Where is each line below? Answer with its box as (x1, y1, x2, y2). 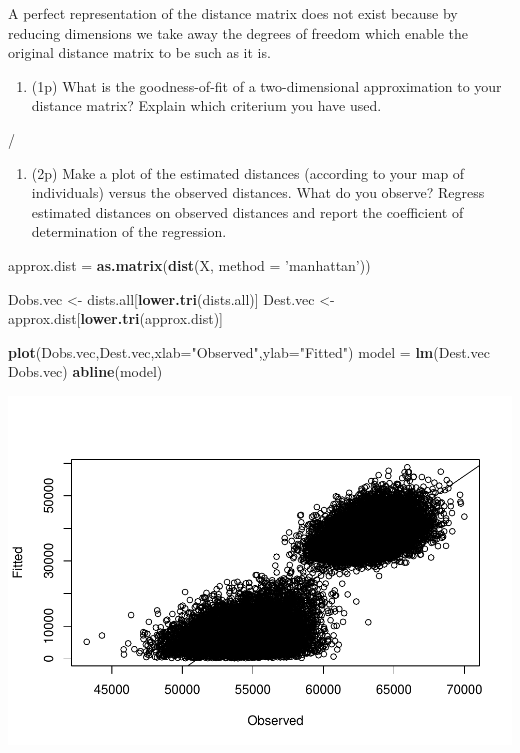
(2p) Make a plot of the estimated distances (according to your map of (31, 162, 465, 183)
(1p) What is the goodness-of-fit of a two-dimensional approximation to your (31, 75, 502, 96)
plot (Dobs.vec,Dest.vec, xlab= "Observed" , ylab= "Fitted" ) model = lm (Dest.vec (8, 341, 490, 362)
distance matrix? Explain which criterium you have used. (31, 95, 382, 116)
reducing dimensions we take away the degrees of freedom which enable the (8, 22, 468, 43)
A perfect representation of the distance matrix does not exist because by (8, 3, 458, 23)
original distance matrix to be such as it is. (8, 42, 271, 63)
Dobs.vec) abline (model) (8, 361, 163, 382)
